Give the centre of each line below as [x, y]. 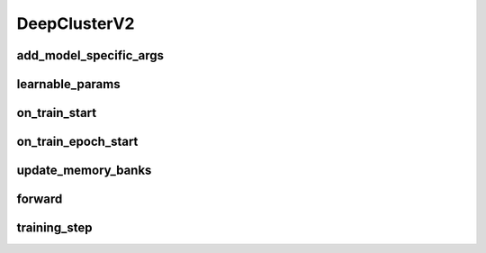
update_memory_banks [84, 171]
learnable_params [68, 84]
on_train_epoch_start [77, 142]
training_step [54, 228]
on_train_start [57, 113]
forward [40, 199]
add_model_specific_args [90, 55]
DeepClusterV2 [76, 23]
